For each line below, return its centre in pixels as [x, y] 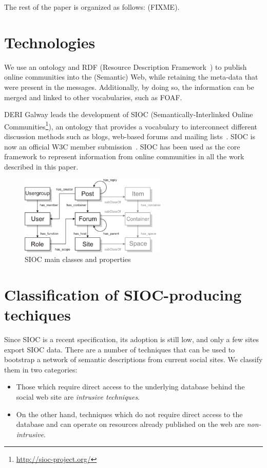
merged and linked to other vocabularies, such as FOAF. [93, 97]
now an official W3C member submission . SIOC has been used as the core [122, 146]
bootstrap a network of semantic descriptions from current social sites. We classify [133, 359]
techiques [37, 315]
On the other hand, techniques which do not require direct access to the [129, 414]
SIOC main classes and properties [78, 259]
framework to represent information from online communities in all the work [124, 156]
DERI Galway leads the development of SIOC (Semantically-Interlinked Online [129, 114]
